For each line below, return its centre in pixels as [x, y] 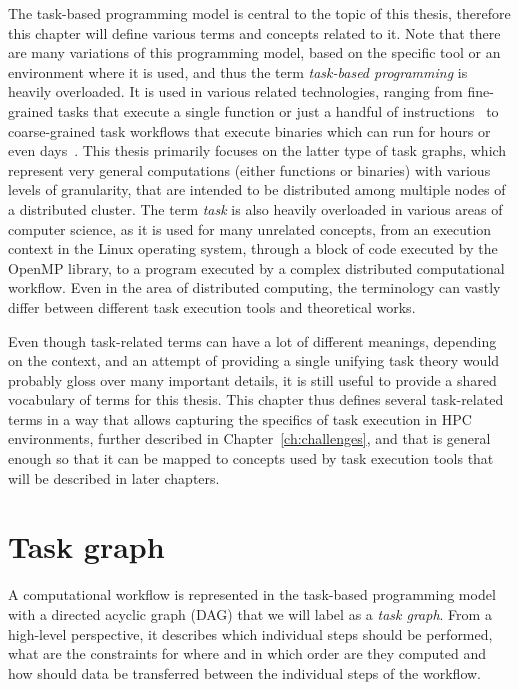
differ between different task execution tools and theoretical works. [212, 306]
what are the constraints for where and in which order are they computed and [247, 653]
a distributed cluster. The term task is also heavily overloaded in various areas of [255, 208]
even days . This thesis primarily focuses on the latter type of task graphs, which [257, 150]
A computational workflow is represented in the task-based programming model [252, 594]
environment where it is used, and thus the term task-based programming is [238, 71]
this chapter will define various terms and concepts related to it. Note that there [254, 32]
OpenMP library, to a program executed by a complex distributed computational [256, 267]
